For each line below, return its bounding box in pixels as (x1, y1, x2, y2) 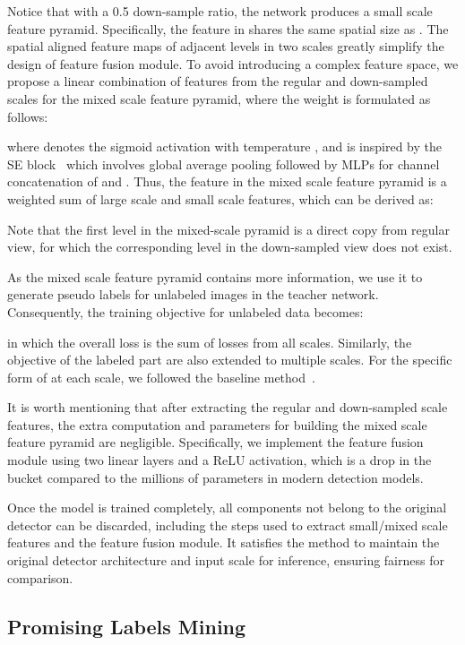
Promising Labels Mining (7, 612, 246, 640)
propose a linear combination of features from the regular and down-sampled (7, 72, 428, 90)
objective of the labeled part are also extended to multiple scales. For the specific (7, 350, 452, 369)
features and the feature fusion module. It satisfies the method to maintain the (7, 533, 440, 552)
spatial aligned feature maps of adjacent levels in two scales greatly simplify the (7, 37, 444, 56)
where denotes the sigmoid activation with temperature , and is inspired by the (7, 137, 443, 156)
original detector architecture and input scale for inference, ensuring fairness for (7, 551, 444, 570)
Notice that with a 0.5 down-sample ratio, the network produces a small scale (7, 2, 433, 20)
